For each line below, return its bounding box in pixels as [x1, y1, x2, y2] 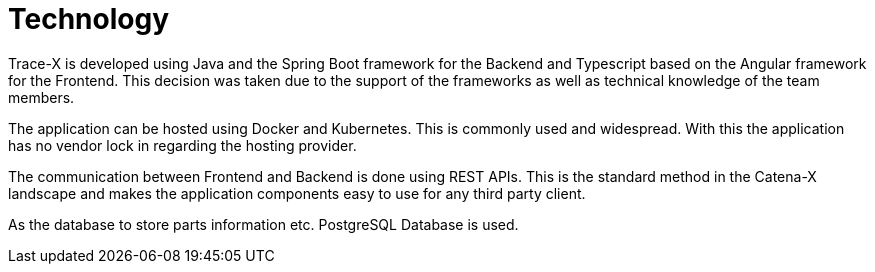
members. [8, 88, 75, 106]
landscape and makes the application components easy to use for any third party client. [8, 184, 586, 202]
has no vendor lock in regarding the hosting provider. [8, 136, 357, 154]
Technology [8, 2, 169, 36]
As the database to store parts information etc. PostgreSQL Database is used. [8, 215, 519, 233]
